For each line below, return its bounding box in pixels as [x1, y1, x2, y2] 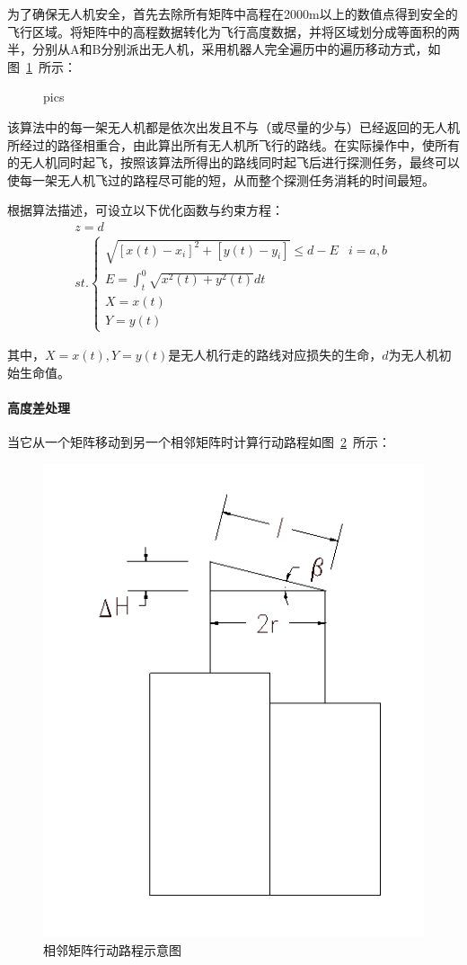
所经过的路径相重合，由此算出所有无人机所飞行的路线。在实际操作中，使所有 [7, 135, 460, 154]
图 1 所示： [7, 57, 76, 76]
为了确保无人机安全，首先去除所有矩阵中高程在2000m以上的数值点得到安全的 [7, 4, 458, 22]
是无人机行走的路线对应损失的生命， [168, 345, 383, 364]
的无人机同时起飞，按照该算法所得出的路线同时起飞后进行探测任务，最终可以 [7, 153, 460, 172]
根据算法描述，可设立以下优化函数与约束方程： [7, 201, 284, 219]
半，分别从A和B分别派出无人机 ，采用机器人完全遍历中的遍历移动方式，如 [7, 40, 441, 58]
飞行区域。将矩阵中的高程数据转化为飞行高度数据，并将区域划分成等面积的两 [7, 22, 460, 40]
